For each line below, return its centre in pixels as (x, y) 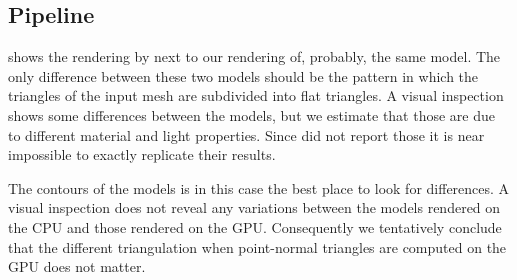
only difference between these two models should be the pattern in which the (243, 75)
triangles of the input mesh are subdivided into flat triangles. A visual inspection (256, 95)
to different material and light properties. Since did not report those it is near (246, 134)
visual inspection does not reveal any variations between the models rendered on (254, 207)
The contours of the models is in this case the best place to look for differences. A (259, 187)
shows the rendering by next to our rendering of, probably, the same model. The (254, 56)
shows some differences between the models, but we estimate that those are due (252, 114)
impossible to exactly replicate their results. (142, 154)
